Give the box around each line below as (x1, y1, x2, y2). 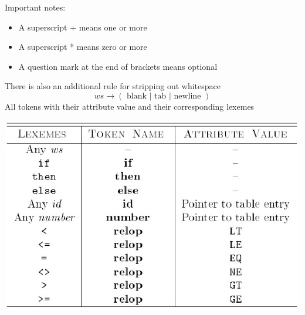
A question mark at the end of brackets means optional (18, 60, 218, 72)
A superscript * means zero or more (18, 40, 147, 53)
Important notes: (5, 1, 66, 13)
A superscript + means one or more (18, 21, 147, 33)
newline (174, 92, 201, 100)
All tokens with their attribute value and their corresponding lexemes (5, 100, 255, 112)
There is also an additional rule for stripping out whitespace (5, 80, 221, 92)
